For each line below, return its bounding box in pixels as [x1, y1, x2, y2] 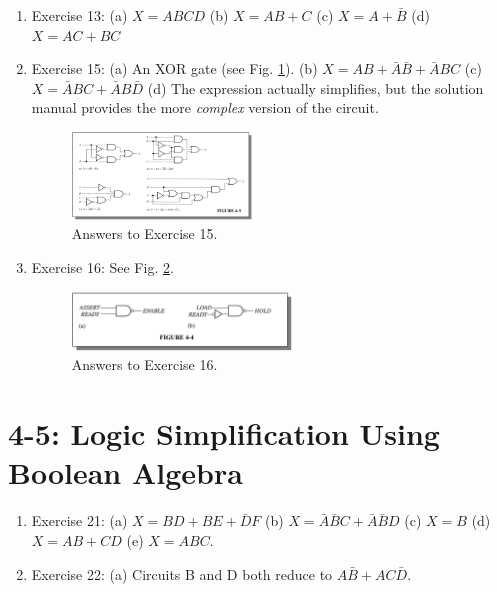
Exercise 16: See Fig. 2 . [31, 257, 174, 278]
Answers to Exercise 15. [71, 223, 218, 244]
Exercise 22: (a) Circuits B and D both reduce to [31, 563, 333, 584]
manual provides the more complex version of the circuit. [31, 97, 379, 118]
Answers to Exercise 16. [71, 354, 218, 375]
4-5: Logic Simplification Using [8, 413, 440, 454]
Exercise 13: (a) [31, 5, 128, 25]
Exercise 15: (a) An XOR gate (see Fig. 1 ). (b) [31, 58, 318, 79]
